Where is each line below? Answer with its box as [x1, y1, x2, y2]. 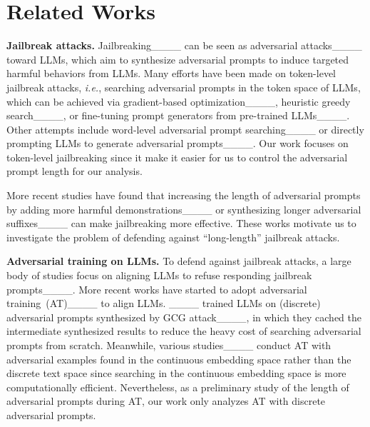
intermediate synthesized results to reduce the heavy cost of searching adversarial [6, 323, 361, 338]
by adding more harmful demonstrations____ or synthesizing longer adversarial [6, 201, 361, 216]
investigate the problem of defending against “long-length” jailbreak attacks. [6, 229, 340, 244]
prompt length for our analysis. [6, 164, 143, 179]
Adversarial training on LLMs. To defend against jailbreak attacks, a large [6, 253, 351, 268]
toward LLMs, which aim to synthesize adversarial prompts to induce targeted [6, 51, 349, 66]
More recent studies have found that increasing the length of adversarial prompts [6, 188, 361, 203]
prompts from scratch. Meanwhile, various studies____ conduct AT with [6, 338, 332, 352]
